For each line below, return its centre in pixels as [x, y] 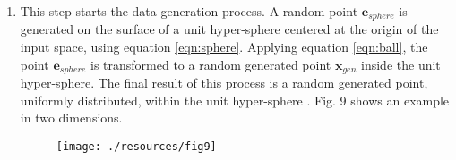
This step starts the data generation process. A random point [189, 11]
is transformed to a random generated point [211, 64]
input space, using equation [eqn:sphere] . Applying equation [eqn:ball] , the [224, 47]
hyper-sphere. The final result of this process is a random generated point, [224, 83]
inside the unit [401, 64]
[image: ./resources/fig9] [136, 146]
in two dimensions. [71, 118]
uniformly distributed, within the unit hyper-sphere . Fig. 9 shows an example [235, 100]
